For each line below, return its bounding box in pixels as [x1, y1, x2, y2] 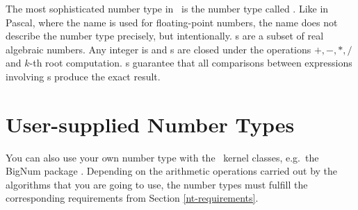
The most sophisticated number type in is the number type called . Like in [6, 1, 329, 15]
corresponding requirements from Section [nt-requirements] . [6, 191, 259, 205]
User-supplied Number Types [6, 110, 295, 138]
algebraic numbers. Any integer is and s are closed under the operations [6, 42, 311, 56]
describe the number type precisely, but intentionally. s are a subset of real [6, 28, 324, 43]
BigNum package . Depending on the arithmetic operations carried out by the [6, 164, 338, 178]
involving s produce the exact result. [6, 69, 161, 83]
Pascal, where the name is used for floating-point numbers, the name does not [6, 15, 338, 29]
